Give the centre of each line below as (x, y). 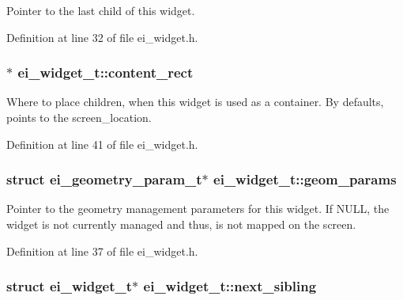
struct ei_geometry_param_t (104, 179)
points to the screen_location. (79, 117)
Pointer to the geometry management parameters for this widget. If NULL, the (198, 209)
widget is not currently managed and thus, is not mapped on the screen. (181, 224)
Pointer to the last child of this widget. (101, 10)
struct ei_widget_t (70, 286)
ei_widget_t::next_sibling (230, 286)
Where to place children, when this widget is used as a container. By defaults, (195, 102)
